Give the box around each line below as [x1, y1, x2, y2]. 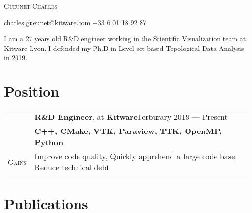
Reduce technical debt [34, 162, 110, 173]
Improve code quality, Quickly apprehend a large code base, [34, 150, 237, 162]
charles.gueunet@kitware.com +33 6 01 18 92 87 [4, 17, 147, 27]
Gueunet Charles [4, 1, 58, 11]
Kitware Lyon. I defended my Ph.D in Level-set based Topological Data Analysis [4, 43, 244, 53]
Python [34, 136, 63, 148]
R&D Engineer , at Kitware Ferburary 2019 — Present [34, 111, 228, 123]
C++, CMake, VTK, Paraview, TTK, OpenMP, [34, 125, 222, 137]
